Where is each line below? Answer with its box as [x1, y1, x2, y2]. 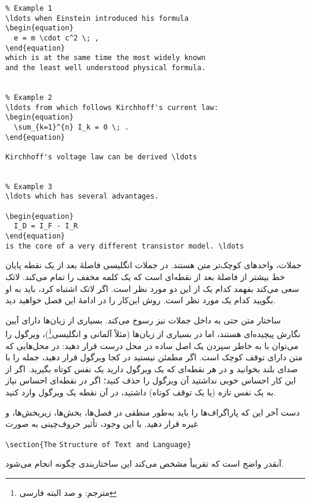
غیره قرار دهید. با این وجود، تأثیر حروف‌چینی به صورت [5, 417, 198, 430]
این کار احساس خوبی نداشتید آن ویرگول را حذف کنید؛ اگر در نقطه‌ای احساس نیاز [5, 374, 296, 386]
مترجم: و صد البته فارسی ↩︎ [19, 486, 117, 499]
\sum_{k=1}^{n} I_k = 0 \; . [14, 122, 129, 131]
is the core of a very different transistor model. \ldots [5, 241, 244, 250]
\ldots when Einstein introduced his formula [5, 14, 189, 23]
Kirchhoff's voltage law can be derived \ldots [5, 152, 198, 161]
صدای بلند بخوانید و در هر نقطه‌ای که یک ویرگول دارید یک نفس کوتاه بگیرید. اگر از [5, 362, 298, 375]
